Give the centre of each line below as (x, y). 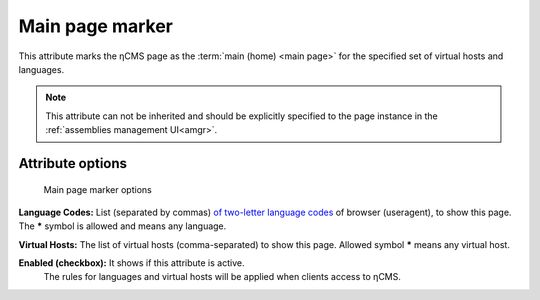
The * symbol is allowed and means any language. (122, 226)
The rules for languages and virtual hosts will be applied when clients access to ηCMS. (222, 277)
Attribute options (73, 163)
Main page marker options (97, 189)
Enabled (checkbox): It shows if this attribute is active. (131, 263)
